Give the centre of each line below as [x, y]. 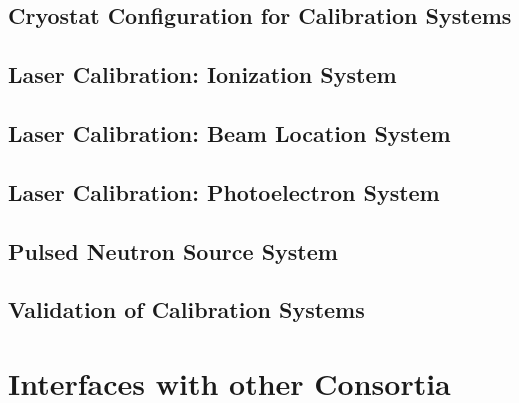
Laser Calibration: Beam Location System [229, 132]
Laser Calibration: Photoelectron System [224, 191]
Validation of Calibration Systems [186, 309]
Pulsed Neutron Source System [173, 250]
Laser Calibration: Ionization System [202, 74]
